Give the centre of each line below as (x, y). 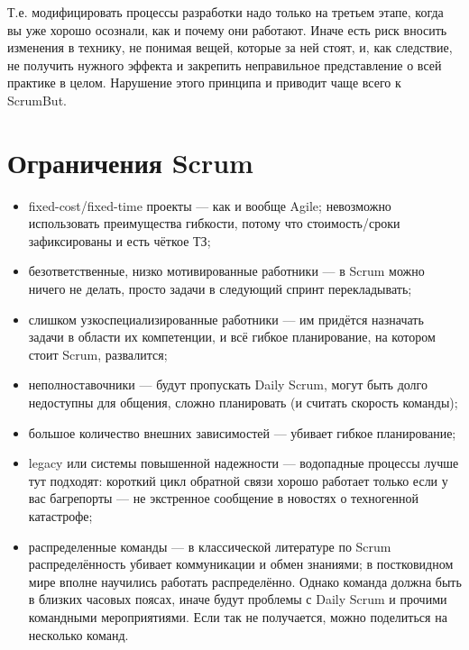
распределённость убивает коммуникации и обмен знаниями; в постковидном (241, 564)
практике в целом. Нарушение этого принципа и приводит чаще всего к (204, 82)
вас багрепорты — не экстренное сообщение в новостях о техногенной (223, 498)
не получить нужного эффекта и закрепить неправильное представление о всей (225, 64)
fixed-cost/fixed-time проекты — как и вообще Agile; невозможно (210, 205)
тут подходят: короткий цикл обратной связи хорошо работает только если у (238, 480)
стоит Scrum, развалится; (98, 354)
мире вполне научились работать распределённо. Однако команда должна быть (245, 581)
